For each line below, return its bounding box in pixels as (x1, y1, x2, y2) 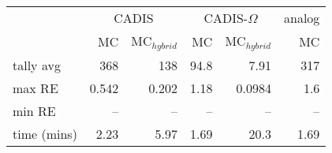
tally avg (13, 55, 61, 74)
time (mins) (13, 124, 77, 143)
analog (284, 9, 320, 27)
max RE (13, 78, 58, 97)
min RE (13, 101, 56, 120)
